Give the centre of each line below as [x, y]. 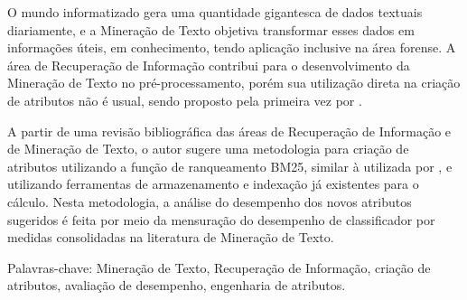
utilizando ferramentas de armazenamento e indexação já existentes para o [213, 184]
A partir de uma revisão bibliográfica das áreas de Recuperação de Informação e [229, 131]
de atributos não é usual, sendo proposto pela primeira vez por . [185, 100]
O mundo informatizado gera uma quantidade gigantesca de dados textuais [215, 12]
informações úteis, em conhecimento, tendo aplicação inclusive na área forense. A [232, 47]
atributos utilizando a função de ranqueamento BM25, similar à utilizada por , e [230, 166]
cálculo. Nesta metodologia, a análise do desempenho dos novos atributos [210, 201]
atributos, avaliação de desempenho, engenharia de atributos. [177, 285]
